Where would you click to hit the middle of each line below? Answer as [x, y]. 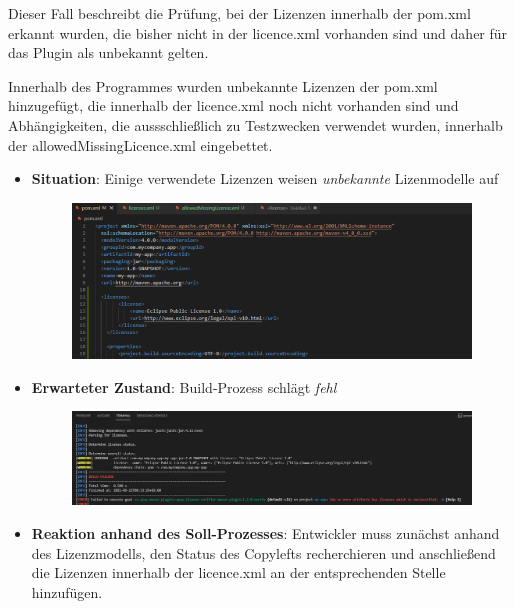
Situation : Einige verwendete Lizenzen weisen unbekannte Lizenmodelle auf [265, 178]
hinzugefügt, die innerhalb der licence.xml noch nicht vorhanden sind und [233, 105]
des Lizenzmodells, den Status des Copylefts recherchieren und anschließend [263, 552]
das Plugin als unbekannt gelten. [108, 52]
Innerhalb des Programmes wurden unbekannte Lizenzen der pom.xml [223, 85]
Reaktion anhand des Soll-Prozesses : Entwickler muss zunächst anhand [265, 533]
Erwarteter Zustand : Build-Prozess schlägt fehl [184, 386]
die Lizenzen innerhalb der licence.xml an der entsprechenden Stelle [238, 572]
